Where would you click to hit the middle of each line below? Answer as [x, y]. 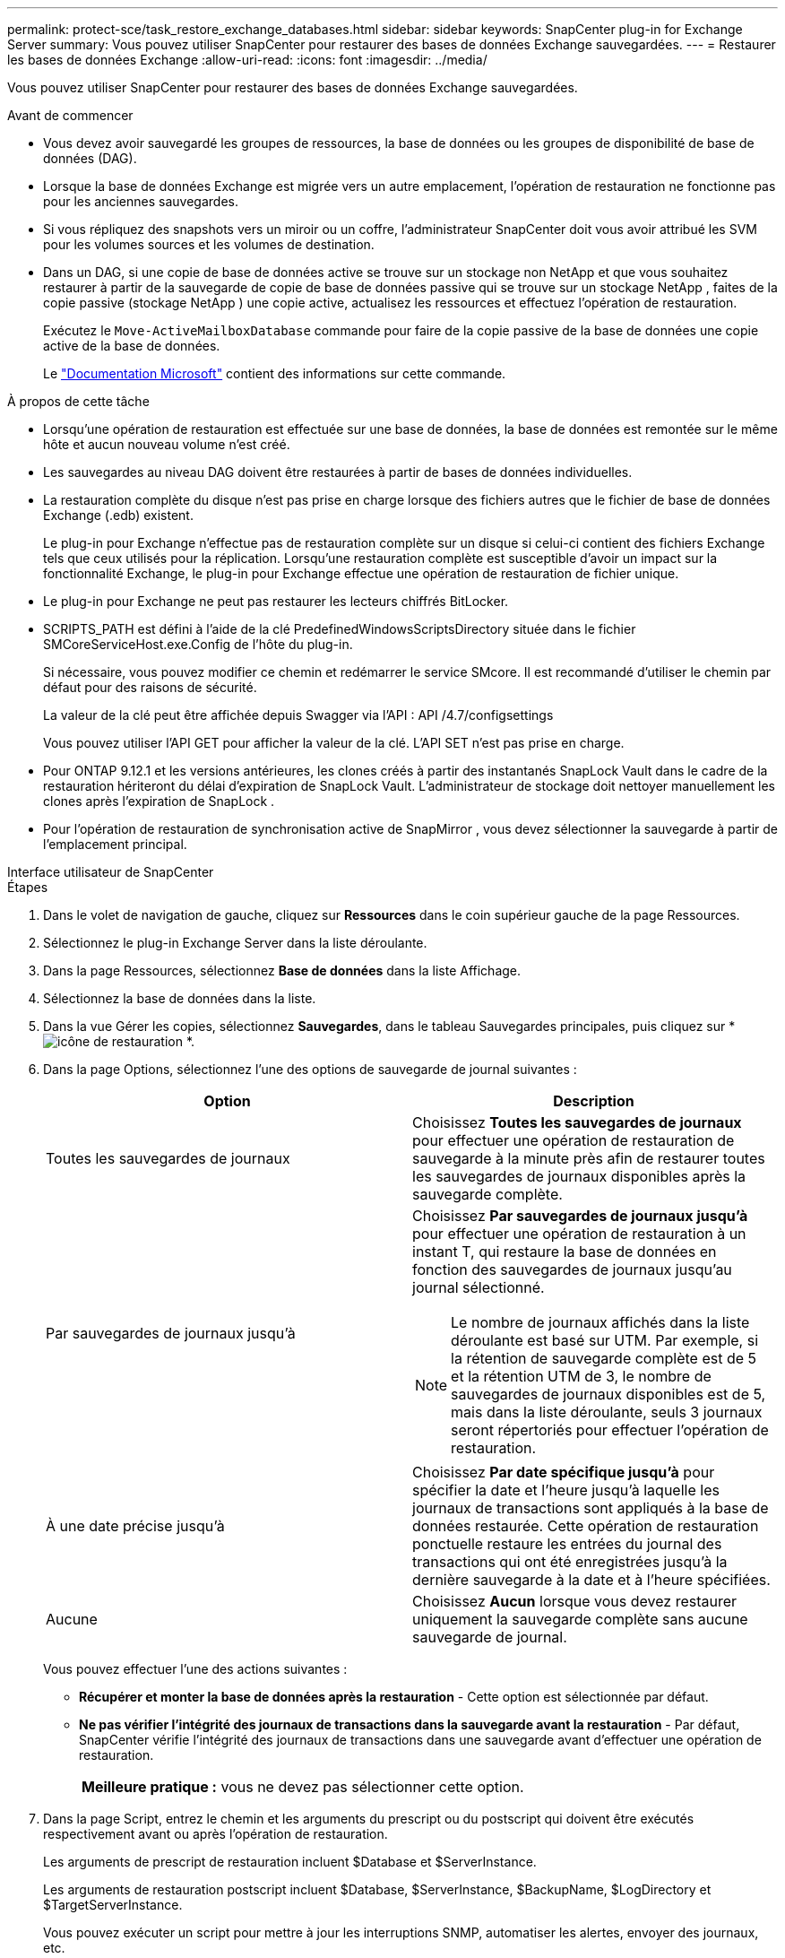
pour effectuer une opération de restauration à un [579, 1234]
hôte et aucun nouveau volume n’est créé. [167, 444]
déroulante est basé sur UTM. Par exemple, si [605, 1340]
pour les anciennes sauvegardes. [141, 201]
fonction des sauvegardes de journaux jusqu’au [572, 1269]
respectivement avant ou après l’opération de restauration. [216, 1834]
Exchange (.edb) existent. [118, 515]
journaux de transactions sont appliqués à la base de [591, 1508]
